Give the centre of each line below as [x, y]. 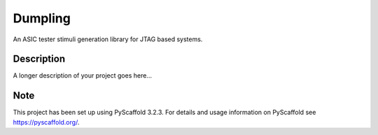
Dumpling [42, 18]
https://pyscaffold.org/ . [46, 122]
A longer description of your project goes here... [82, 76]
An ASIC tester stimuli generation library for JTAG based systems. [108, 39]
